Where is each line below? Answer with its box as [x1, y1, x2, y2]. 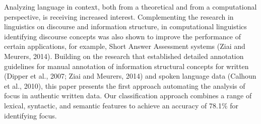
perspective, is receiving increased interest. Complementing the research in [4, 11, 234, 22]
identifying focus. [4, 110, 57, 120]
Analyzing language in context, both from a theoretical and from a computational [4, 2, 257, 12]
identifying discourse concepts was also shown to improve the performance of [4, 31, 241, 41]
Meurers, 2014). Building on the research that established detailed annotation [4, 50, 244, 61]
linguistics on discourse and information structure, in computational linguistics [4, 21, 247, 32]
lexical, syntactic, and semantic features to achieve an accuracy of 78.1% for [4, 100, 239, 110]
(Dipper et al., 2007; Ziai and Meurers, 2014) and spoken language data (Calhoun [4, 71, 256, 81]
